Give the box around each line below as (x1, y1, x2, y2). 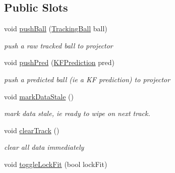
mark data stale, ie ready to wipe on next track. (4, 108, 150, 119)
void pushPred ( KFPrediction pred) (4, 57, 115, 68)
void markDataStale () (4, 91, 74, 101)
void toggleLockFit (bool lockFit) (4, 158, 107, 169)
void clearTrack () (4, 125, 60, 135)
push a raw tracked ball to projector (4, 40, 113, 50)
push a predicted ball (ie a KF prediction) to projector (4, 74, 170, 84)
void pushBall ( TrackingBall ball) (4, 23, 107, 34)
